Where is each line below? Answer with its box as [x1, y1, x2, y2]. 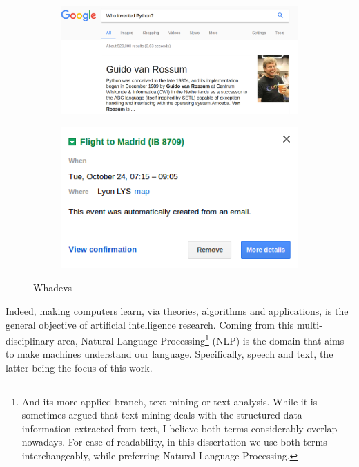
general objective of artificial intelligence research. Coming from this [6, 317, 294, 331]
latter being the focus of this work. [6, 360, 153, 374]
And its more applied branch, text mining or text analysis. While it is [21, 394, 318, 408]
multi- [296, 317, 322, 331]
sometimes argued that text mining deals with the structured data [21, 408, 302, 422]
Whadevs [33, 280, 72, 295]
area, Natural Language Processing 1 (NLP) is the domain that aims [57, 331, 345, 347]
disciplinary [6, 333, 55, 347]
